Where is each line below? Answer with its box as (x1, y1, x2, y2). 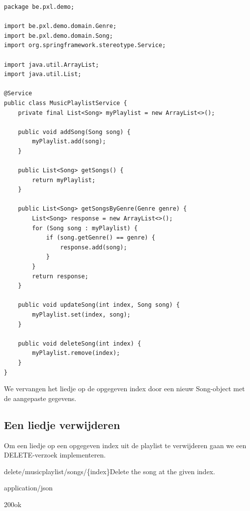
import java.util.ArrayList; (4, 61, 99, 68)
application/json (4, 483, 53, 493)
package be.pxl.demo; (4, 3, 75, 10)
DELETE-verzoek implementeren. (4, 450, 106, 460)
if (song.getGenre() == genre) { (46, 234, 155, 242)
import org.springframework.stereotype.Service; (4, 42, 166, 49)
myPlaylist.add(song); (32, 138, 106, 145)
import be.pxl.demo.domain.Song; (4, 32, 113, 39)
